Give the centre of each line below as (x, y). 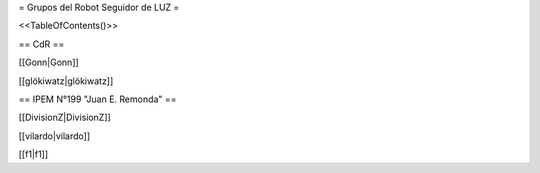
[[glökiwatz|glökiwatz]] (66, 81)
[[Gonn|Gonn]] (48, 62)
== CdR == (41, 44)
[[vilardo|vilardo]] (54, 136)
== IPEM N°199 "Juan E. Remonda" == (97, 99)
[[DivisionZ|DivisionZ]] (65, 117)
